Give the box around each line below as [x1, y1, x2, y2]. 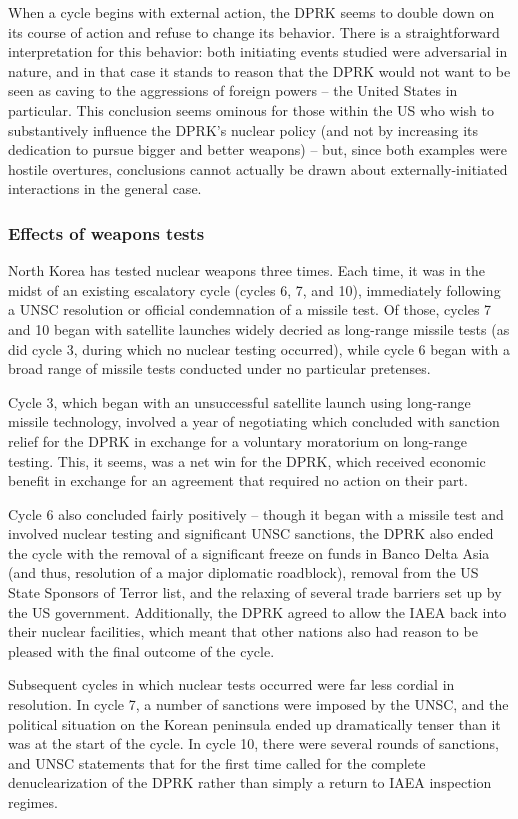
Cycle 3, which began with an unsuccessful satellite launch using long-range [8, 391, 471, 412]
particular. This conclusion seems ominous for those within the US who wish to [8, 99, 494, 120]
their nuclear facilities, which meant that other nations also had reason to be [8, 621, 478, 642]
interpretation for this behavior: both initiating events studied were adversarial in [8, 41, 508, 62]
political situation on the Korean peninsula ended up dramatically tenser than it [8, 713, 501, 734]
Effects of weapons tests [8, 220, 205, 245]
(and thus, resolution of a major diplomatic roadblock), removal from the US [8, 562, 479, 583]
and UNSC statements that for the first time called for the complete [8, 752, 426, 773]
